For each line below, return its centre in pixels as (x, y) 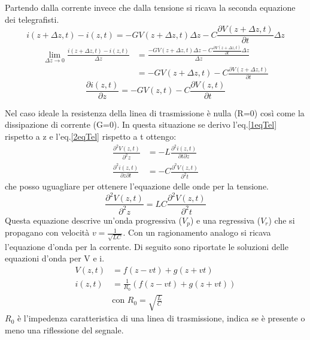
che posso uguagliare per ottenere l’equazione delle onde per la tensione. (137, 186)
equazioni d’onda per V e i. (55, 258)
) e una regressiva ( (225, 220)
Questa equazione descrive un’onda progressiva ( (93, 220)
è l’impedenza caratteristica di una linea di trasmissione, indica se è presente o (161, 318)
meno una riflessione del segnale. (64, 330)
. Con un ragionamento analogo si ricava (197, 232)
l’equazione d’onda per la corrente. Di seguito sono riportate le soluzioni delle (147, 246)
